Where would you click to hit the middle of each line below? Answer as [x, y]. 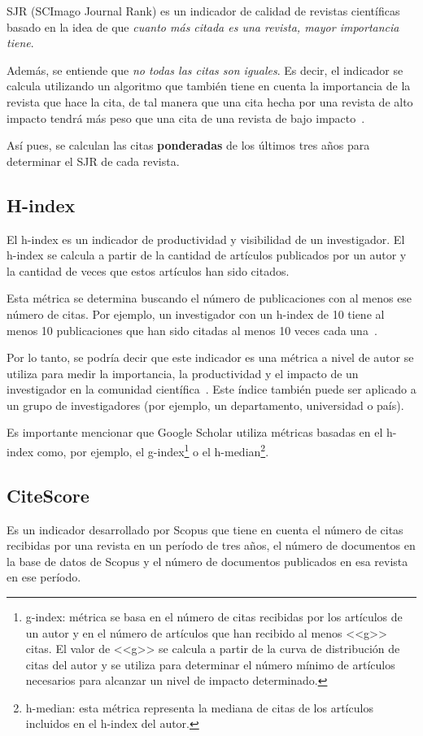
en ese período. [44, 577]
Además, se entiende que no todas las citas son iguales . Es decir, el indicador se [205, 70]
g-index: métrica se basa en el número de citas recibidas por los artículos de [214, 616]
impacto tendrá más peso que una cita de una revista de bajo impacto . [186, 118]
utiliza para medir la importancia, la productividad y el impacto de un [183, 373]
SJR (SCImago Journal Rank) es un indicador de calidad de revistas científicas [203, 11]
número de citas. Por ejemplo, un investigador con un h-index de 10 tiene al [196, 314]
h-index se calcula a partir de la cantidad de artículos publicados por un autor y [207, 255]
